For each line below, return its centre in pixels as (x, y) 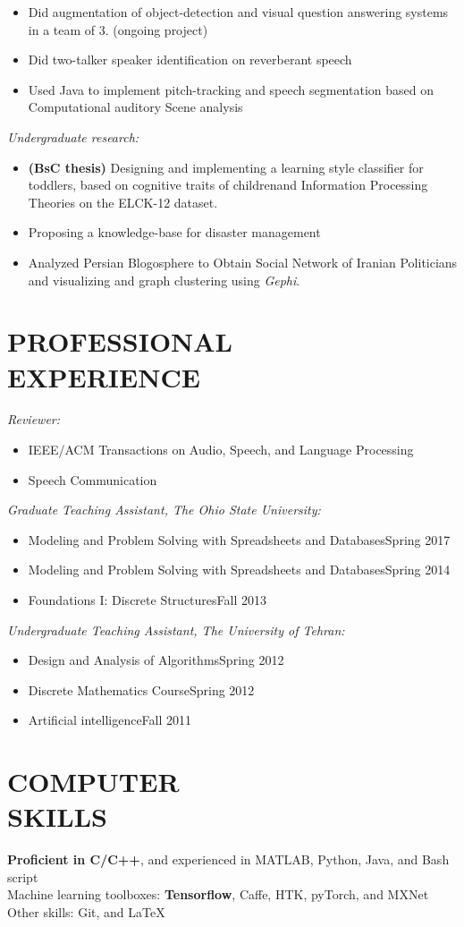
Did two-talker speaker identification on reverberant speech (190, 60)
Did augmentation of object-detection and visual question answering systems (238, 12)
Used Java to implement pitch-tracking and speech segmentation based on (231, 89)
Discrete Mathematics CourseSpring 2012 (141, 689)
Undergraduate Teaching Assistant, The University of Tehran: (176, 629)
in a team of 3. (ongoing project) (118, 29)
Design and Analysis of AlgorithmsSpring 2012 (156, 660)
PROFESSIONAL (120, 341)
